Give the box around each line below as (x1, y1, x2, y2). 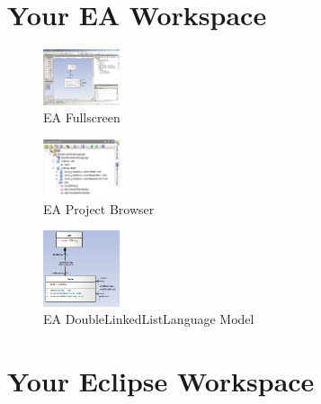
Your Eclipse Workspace (7, 363, 315, 400)
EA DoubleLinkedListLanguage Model (43, 310, 254, 328)
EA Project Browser (43, 199, 155, 218)
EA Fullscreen (43, 108, 120, 127)
